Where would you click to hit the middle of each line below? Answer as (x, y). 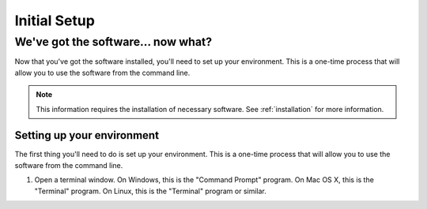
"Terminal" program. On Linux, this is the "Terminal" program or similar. (150, 191)
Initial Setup (55, 21)
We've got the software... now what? (113, 42)
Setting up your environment (87, 135)
